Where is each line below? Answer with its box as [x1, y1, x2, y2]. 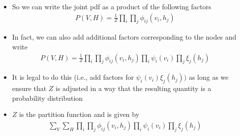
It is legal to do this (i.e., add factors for [12, 72, 134, 82]
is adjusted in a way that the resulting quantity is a [56, 83, 211, 93]
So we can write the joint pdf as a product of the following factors [12, 1, 211, 11]
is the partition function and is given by [19, 109, 140, 119]
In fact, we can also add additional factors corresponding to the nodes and [12, 32, 237, 42]
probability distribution [12, 92, 83, 103]
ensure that [12, 83, 47, 93]
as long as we [188, 72, 229, 82]
